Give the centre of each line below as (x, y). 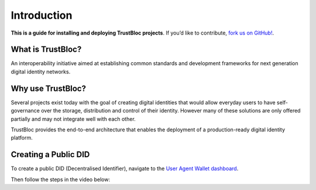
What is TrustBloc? (46, 50)
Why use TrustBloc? (48, 88)
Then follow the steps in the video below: (61, 179)
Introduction (42, 15)
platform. (22, 138)
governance (25, 111)
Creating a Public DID (50, 155)
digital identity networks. (41, 72)
